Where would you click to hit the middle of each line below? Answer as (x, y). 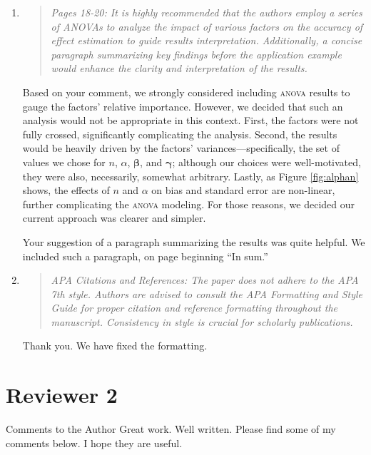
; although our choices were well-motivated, (266, 162)
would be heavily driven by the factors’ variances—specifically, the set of (181, 148)
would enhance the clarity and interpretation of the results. (179, 68)
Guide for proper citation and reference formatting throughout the (194, 308)
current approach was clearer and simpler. (114, 218)
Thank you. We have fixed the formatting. (115, 346)
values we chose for (64, 162)
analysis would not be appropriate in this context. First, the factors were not (190, 120)
